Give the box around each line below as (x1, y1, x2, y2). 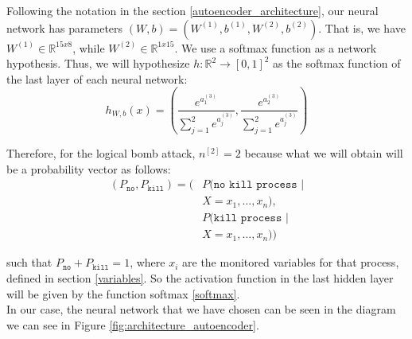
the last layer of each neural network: (6, 70, 188, 87)
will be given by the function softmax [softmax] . (6, 285, 240, 302)
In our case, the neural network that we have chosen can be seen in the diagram (6, 301, 396, 318)
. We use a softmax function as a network (174, 39, 377, 56)
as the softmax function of (273, 55, 401, 72)
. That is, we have (318, 19, 406, 36)
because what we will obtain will (244, 145, 403, 162)
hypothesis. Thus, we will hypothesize (6, 55, 190, 72)
